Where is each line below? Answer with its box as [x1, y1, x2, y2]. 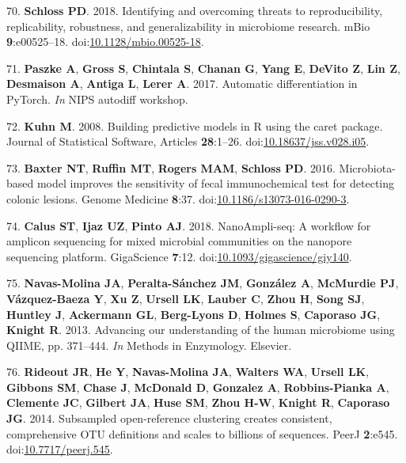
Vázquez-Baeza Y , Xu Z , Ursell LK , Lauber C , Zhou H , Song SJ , [6, 290, 365, 306]
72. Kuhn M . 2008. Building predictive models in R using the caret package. [6, 117, 383, 134]
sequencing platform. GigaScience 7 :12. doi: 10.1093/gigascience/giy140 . [6, 248, 352, 264]
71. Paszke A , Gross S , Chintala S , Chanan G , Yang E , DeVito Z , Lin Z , [6, 59, 400, 76]
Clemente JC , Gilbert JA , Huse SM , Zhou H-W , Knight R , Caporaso [6, 394, 390, 411]
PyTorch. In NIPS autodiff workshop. [6, 90, 188, 107]
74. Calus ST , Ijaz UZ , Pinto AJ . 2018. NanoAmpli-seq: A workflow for [6, 217, 371, 233]
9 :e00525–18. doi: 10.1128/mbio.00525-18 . [6, 33, 204, 50]
